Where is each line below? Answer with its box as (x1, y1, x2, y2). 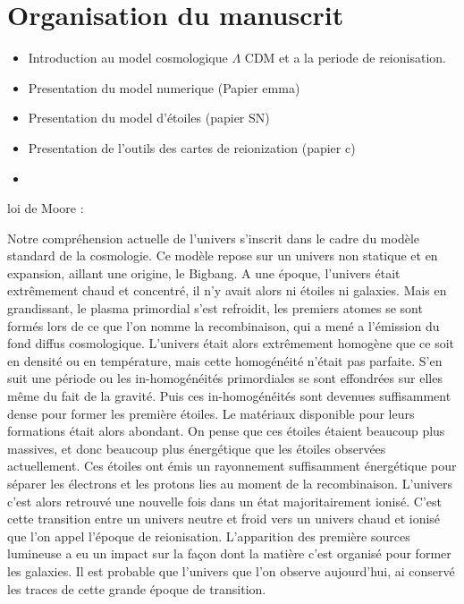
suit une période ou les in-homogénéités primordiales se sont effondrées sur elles (7, 369, 443, 387)
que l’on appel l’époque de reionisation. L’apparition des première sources (7, 526, 410, 545)
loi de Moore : (7, 199, 84, 217)
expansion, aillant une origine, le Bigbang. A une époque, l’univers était (7, 263, 401, 282)
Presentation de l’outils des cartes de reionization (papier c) (28, 138, 356, 157)
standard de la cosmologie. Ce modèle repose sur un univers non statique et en (7, 246, 438, 265)
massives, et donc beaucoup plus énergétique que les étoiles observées (7, 438, 386, 457)
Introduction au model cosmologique (28, 48, 228, 67)
